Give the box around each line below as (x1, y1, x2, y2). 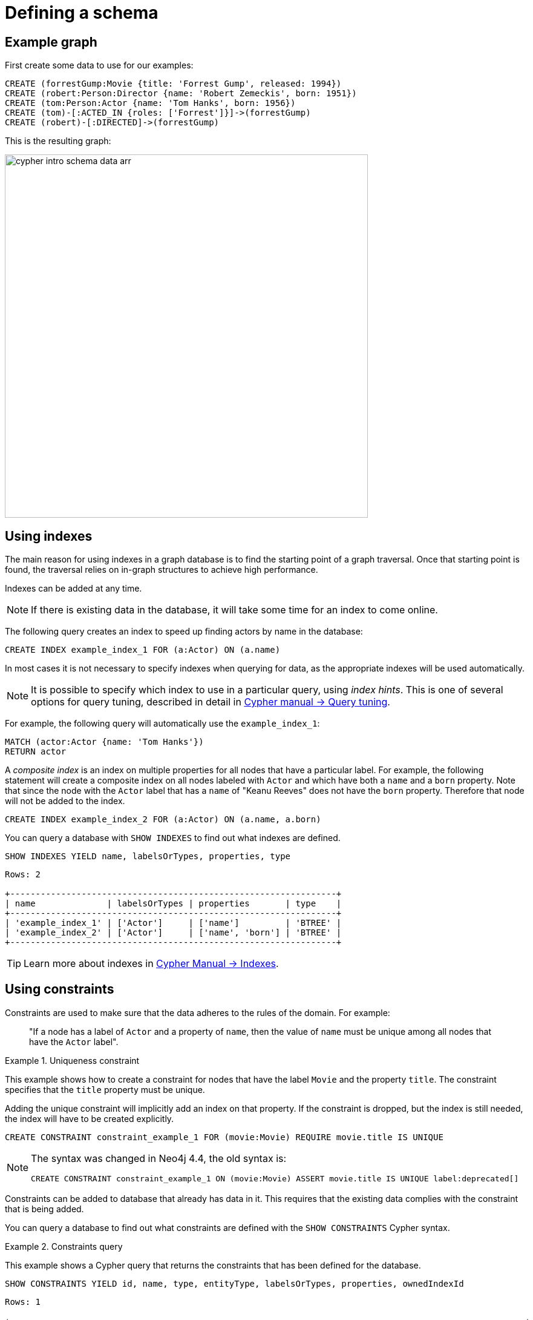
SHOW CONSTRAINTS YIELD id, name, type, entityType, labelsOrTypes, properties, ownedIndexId (5, 1278, 464, 1289)
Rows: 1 (5, 1296, 41, 1307)
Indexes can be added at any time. (5, 583, 142, 594)
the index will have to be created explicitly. (5, 1113, 174, 1124)
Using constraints (5, 982, 114, 997)
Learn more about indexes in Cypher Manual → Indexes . (24, 957, 279, 970)
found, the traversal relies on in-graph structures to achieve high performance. (5, 564, 318, 575)
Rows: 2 (5, 870, 41, 880)
